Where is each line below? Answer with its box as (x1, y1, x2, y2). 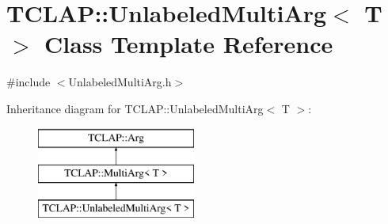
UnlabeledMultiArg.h (68, 74, 172, 90)
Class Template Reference (44, 28, 333, 60)
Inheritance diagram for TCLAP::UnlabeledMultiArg (6, 100, 264, 116)
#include (6, 74, 51, 90)
